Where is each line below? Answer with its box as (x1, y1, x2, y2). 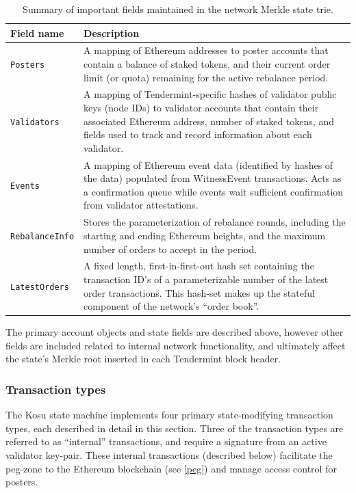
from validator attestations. (84, 198, 199, 212)
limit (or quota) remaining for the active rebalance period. (84, 70, 329, 84)
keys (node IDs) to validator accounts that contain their (84, 101, 319, 115)
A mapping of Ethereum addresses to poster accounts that (84, 43, 329, 57)
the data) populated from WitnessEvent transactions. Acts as (84, 171, 342, 185)
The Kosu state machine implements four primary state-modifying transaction (5, 408, 333, 422)
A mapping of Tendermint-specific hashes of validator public (84, 87, 337, 101)
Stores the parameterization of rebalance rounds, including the (84, 215, 346, 229)
